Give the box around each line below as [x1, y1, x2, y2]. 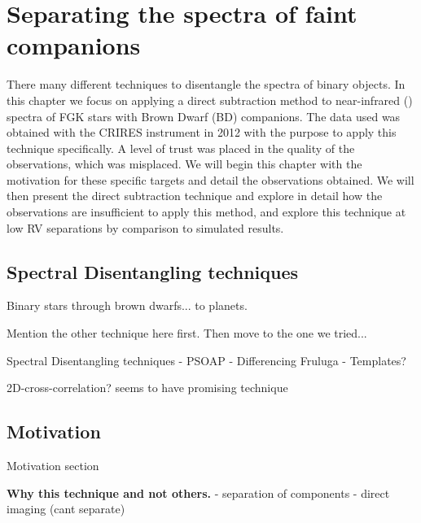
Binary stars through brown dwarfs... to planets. [7, 297, 248, 314]
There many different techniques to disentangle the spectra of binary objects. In [7, 76, 406, 93]
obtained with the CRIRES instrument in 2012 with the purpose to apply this [7, 124, 397, 141]
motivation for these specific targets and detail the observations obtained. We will [7, 171, 414, 188]
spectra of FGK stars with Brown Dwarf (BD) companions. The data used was [7, 107, 401, 124]
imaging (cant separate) [7, 500, 125, 517]
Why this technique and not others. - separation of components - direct [7, 484, 390, 501]
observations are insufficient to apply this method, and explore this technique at [7, 203, 406, 220]
